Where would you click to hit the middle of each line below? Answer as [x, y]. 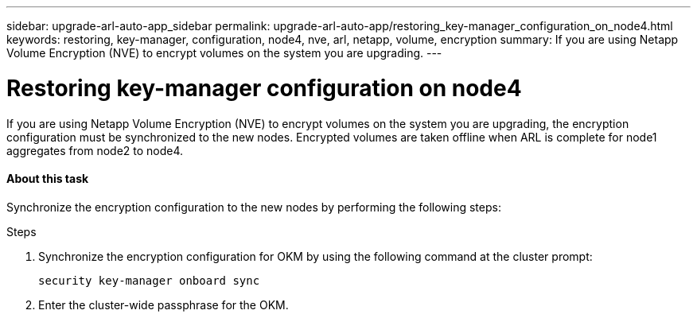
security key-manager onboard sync [149, 280]
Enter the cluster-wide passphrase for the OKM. [164, 304]
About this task [48, 179]
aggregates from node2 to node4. [95, 150]
